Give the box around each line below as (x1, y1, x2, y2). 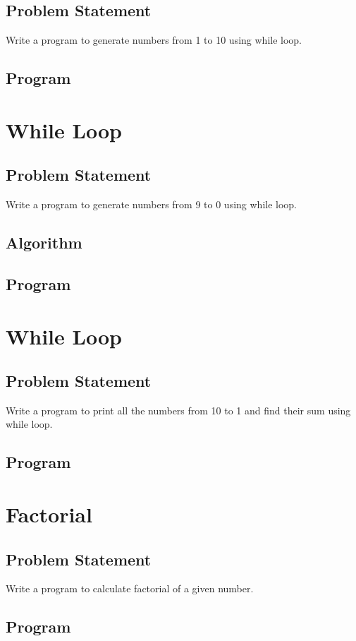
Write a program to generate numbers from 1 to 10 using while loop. (6, 32, 302, 47)
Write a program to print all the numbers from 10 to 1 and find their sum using (6, 402, 351, 417)
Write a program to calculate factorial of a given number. (6, 581, 254, 596)
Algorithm (6, 232, 82, 253)
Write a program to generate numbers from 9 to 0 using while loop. (6, 197, 297, 212)
